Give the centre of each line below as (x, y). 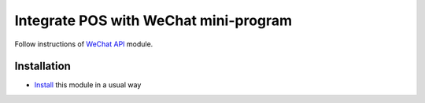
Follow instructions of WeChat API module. (84, 44)
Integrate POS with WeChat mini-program (153, 20)
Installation (42, 66)
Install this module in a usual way (88, 85)
